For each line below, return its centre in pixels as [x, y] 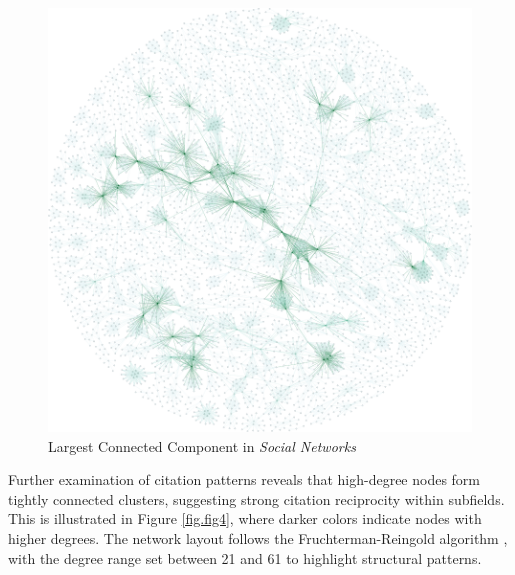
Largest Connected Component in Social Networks [202, 445]
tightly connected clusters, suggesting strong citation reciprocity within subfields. [256, 498]
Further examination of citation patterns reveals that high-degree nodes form [244, 479]
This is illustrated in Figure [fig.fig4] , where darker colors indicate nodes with [245, 518]
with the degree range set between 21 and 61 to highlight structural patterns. [245, 557]
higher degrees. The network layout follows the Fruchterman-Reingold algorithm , [258, 537]
